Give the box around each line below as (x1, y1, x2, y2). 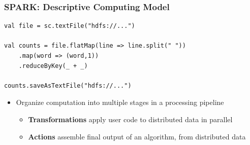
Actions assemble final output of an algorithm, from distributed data (28, 131, 246, 141)
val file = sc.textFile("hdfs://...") (4, 22, 135, 30)
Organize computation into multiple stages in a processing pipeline (16, 97, 224, 107)
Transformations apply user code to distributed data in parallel (28, 114, 233, 124)
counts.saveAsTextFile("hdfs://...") (4, 82, 132, 89)
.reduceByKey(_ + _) (18, 62, 88, 69)
